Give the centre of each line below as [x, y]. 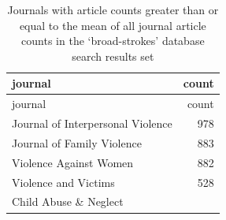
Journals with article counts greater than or [113, 9]
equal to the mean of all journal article [113, 25]
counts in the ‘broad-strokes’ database [113, 41]
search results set [113, 56]
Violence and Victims [63, 182]
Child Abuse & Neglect [68, 201]
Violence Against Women [73, 162]
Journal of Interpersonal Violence [92, 123]
